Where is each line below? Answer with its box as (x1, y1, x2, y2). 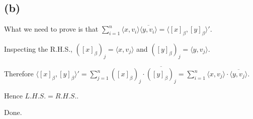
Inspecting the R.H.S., (4, 44, 73, 54)
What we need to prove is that (4, 24, 99, 34)
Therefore (4, 68, 34, 79)
